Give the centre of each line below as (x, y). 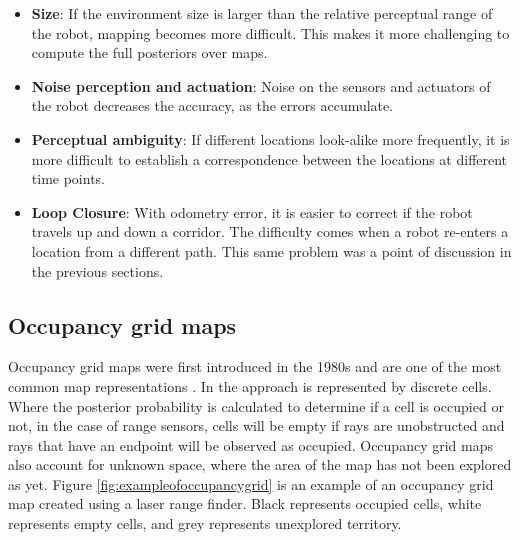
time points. (68, 178)
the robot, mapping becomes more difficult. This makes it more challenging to (270, 32)
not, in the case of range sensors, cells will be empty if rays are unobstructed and (256, 425)
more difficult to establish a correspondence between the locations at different (269, 158)
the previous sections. (97, 270)
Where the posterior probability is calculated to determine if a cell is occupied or (256, 405)
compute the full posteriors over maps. (149, 52)
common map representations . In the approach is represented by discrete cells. (250, 385)
